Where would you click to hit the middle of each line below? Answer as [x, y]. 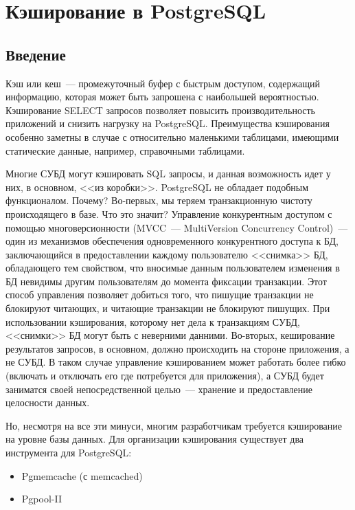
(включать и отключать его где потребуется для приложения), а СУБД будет [165, 376]
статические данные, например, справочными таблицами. [125, 150]
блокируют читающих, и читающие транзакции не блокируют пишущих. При [168, 308]
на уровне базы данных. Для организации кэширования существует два [155, 439]
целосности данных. [48, 402]
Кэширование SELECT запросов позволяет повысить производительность [160, 110]
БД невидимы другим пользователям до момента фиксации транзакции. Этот [166, 281]
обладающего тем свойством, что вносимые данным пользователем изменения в [173, 268]
